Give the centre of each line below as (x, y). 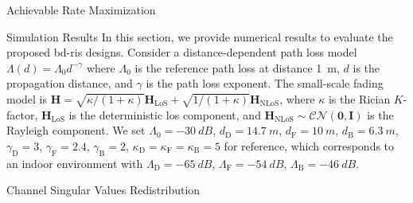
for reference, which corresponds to (309, 145)
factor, (22, 114)
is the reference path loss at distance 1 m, (237, 67)
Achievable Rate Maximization (81, 10)
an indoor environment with (75, 163)
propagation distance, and (70, 83)
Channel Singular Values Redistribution (103, 190)
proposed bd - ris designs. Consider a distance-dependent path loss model (182, 52)
